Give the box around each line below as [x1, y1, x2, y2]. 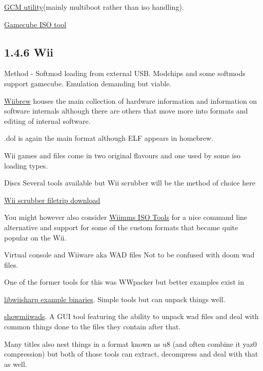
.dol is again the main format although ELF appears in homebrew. [4, 133, 214, 143]
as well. [4, 358, 27, 369]
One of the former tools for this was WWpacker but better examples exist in [4, 276, 245, 287]
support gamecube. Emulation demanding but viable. [4, 78, 172, 88]
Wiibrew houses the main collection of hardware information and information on [4, 95, 257, 106]
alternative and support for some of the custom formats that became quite [4, 221, 238, 232]
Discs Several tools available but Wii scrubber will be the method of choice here [4, 177, 255, 188]
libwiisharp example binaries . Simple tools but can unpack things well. [4, 293, 226, 304]
